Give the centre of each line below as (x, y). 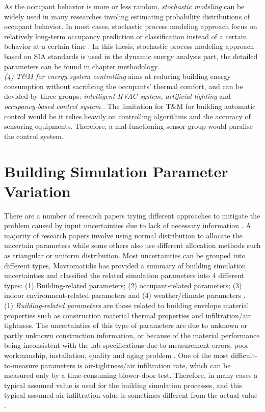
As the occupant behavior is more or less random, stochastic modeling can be (124, 6)
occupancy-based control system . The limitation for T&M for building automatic (130, 106)
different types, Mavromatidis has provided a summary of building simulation (125, 265)
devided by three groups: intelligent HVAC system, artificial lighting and (117, 96)
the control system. (34, 136)
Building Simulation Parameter (116, 171)
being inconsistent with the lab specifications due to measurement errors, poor (126, 345)
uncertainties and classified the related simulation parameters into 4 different (124, 275)
